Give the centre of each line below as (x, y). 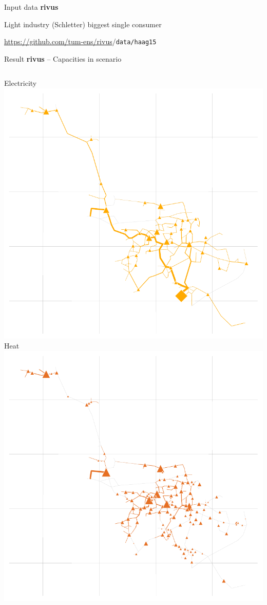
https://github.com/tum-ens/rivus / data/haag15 (80, 41)
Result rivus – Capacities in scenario (63, 58)
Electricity (21, 83)
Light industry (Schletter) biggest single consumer (83, 24)
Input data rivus (31, 7)
